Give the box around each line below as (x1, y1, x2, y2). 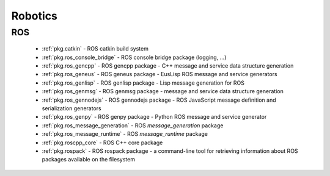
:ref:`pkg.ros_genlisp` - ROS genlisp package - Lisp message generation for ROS (42, 79, 244, 86)
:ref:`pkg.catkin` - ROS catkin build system (42, 45, 149, 52)
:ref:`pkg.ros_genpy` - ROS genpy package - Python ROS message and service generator (42, 113, 267, 121)
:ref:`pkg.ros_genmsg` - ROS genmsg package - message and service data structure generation (42, 88, 284, 95)
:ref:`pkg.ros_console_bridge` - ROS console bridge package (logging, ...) (42, 54, 227, 61)
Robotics (11, 9, 58, 23)
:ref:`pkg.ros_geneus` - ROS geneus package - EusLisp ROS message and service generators (42, 71, 277, 78)
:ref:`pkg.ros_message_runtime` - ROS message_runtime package (42, 130, 208, 138)
